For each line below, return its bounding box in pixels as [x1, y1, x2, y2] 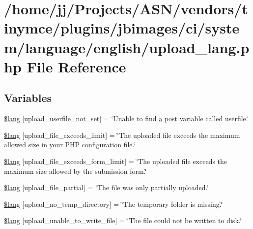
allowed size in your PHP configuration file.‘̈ [4, 139, 136, 150]
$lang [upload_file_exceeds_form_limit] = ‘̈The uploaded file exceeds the [4, 156, 227, 166]
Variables [4, 90, 52, 105]
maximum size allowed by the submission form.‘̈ [4, 165, 147, 176]
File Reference [27, 56, 126, 76]
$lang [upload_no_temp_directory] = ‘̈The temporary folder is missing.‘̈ [4, 198, 223, 209]
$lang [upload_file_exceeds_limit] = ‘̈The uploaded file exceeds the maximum [4, 130, 240, 140]
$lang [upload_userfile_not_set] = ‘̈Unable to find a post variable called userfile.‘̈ [4, 113, 249, 124]
